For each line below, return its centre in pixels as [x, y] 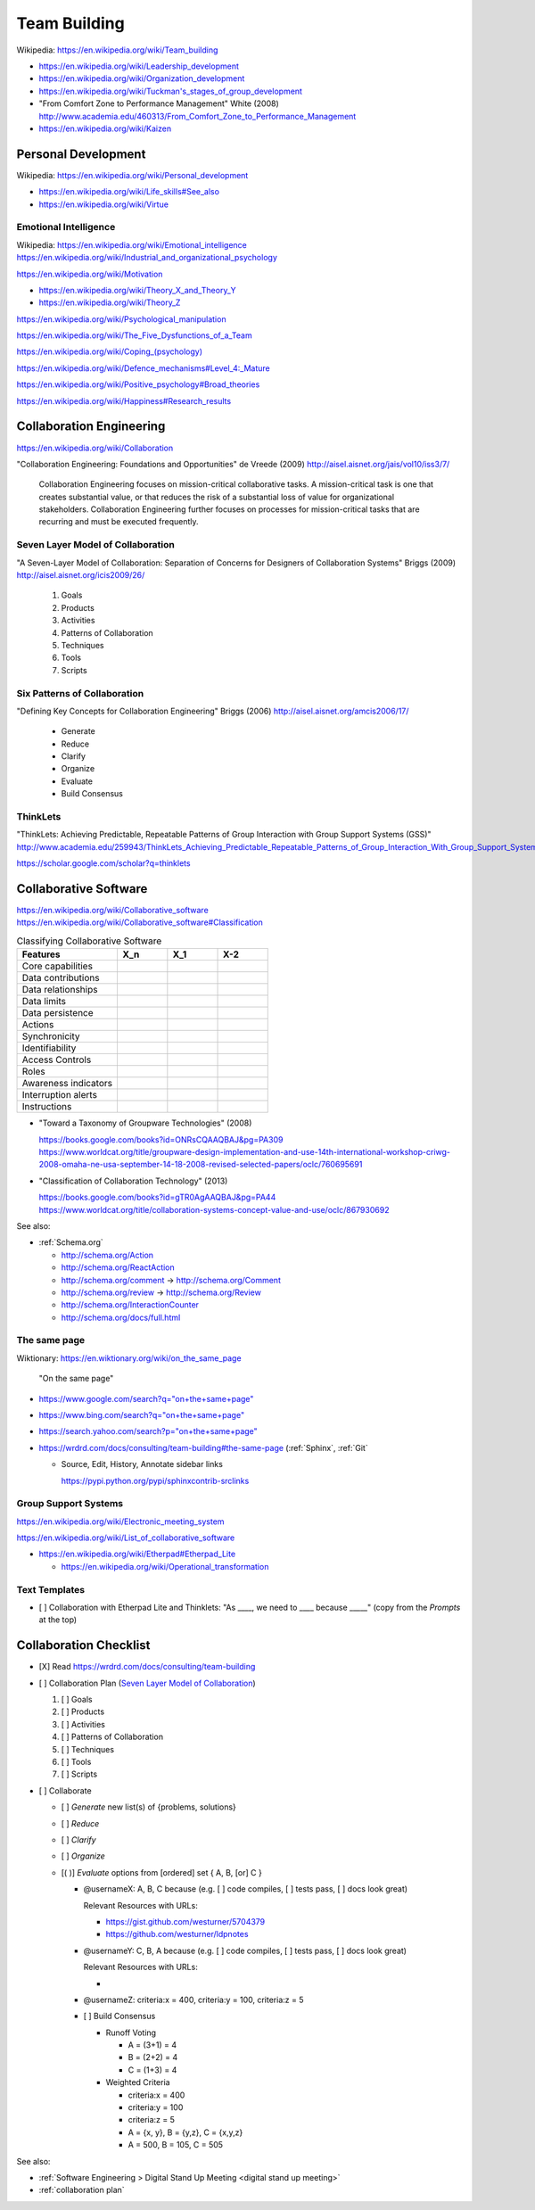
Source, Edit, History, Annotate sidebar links [142, 1464]
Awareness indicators [67, 1084]
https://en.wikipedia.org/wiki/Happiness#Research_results [124, 400]
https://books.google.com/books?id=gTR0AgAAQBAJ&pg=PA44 [157, 1197]
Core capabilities [58, 966]
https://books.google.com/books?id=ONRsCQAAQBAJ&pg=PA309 [161, 1139]
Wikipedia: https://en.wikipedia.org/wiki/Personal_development [132, 175]
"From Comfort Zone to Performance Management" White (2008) [159, 103]
